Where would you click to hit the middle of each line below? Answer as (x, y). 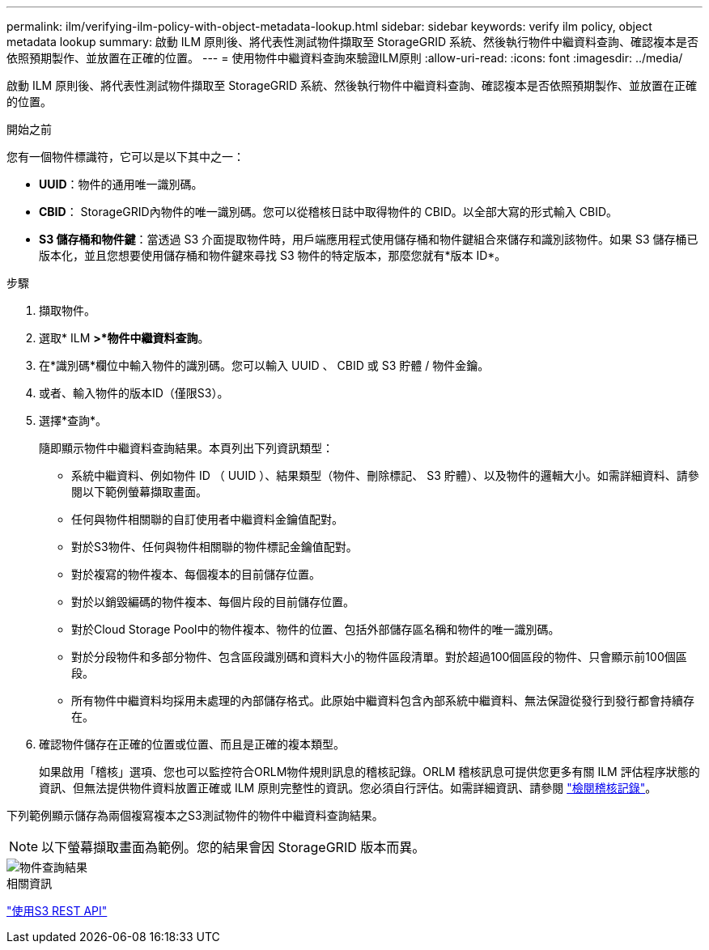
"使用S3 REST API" (57, 911)
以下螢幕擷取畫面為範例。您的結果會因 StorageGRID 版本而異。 (234, 847)
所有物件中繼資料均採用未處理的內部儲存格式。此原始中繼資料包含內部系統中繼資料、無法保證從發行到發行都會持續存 (383, 700)
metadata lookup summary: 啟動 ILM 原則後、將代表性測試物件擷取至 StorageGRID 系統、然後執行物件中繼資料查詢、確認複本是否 (352, 42)
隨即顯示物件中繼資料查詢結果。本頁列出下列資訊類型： (186, 448)
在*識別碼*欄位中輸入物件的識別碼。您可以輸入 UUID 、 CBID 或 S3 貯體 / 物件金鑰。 (264, 365)
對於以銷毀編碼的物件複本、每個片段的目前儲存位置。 (213, 602)
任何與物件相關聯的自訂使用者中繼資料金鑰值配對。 (207, 519)
